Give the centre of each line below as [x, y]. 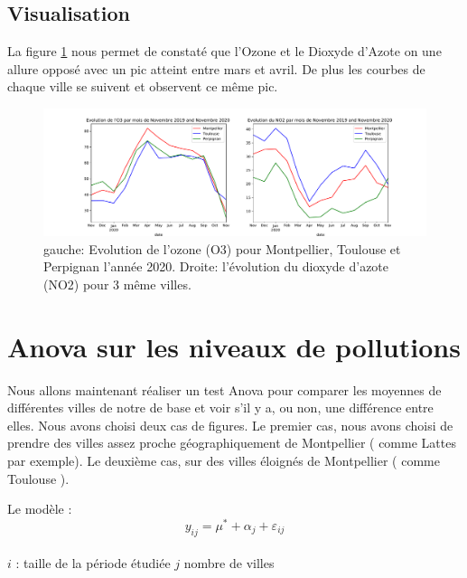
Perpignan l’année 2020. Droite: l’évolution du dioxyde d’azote [216, 266]
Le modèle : [40, 509]
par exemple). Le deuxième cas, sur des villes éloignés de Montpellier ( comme [224, 461]
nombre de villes [229, 563]
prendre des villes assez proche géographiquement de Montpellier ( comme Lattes [232, 443]
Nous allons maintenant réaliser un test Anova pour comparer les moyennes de [224, 389]
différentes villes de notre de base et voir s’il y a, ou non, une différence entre [220, 407]
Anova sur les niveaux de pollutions [234, 346]
